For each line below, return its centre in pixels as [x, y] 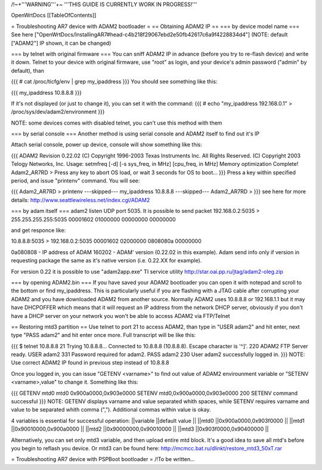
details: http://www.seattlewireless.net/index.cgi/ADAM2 [80, 200]
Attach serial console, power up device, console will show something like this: [107, 145]
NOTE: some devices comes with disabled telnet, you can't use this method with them [117, 123]
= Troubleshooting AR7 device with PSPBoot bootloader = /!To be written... [103, 459]
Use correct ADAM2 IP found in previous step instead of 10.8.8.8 [90, 363]
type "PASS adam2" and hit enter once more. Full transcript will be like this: [103, 335]
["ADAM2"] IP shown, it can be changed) [61, 43]
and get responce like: [38, 230]
